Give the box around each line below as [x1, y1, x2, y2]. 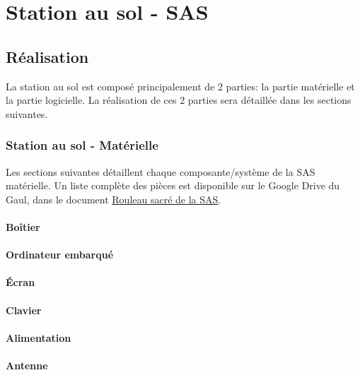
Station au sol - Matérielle [6, 136, 158, 154]
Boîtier [6, 219, 40, 234]
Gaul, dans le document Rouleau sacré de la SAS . [6, 191, 221, 206]
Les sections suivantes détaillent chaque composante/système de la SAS [6, 164, 315, 179]
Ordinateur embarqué [6, 247, 114, 262]
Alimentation [6, 330, 71, 345]
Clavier [6, 302, 42, 317]
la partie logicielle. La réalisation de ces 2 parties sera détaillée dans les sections [6, 93, 352, 107]
